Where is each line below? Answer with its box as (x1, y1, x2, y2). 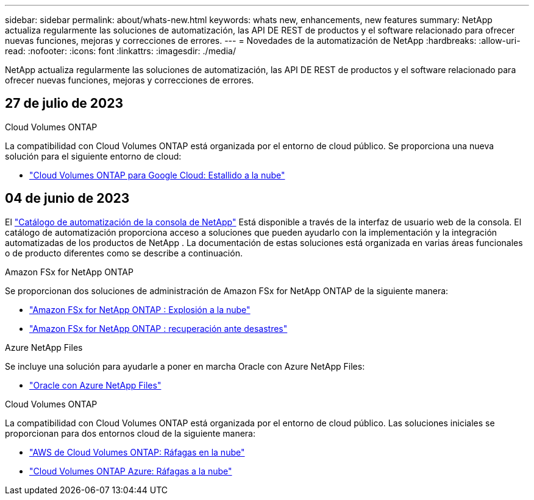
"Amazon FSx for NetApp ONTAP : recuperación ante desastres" (29, 323, 288, 334)
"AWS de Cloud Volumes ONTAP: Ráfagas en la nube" (29, 446, 245, 457)
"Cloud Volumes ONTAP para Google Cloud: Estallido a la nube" (29, 169, 285, 180)
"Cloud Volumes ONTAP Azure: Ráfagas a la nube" (29, 465, 232, 476)
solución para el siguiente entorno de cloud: (5, 150, 182, 161)
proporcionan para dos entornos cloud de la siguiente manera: (5, 428, 255, 438)
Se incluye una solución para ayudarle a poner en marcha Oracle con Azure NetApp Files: (5, 361, 365, 371)
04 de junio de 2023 (5, 191, 130, 206)
